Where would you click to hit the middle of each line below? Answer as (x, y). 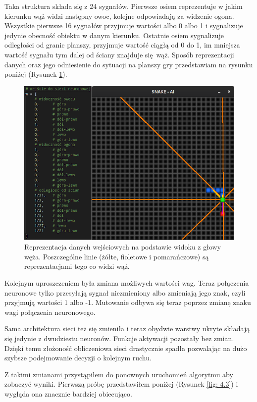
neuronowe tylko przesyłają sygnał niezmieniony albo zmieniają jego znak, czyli (125, 292)
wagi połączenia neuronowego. (50, 312)
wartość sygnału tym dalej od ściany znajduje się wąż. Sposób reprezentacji (119, 54)
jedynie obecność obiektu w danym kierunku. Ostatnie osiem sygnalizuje (114, 35)
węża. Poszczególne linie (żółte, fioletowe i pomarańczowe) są (117, 256)
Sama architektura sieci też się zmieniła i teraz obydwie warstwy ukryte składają (127, 328)
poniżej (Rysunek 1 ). (36, 74)
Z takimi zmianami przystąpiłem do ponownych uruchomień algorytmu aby (119, 374)
